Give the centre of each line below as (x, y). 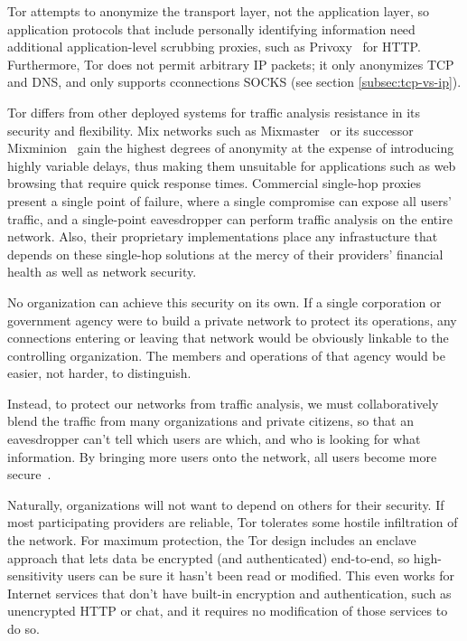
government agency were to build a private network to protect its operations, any (232, 320)
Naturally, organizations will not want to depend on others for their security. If (226, 504)
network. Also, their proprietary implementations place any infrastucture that (223, 236)
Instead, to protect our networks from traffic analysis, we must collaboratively (223, 403)
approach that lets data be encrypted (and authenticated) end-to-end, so (209, 557)
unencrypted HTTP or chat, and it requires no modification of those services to (228, 611)
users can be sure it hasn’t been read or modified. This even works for (261, 575)
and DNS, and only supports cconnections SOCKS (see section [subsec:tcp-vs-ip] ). (234, 82)
